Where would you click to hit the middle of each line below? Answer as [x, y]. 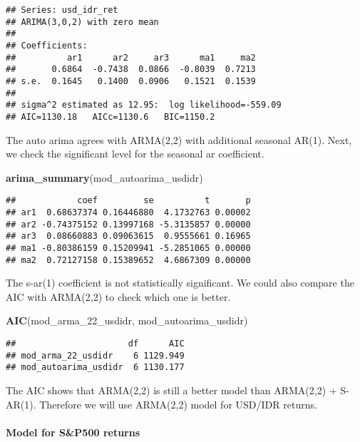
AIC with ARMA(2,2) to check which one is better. [118, 296]
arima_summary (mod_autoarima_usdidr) [104, 177]
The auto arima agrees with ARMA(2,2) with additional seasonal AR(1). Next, [179, 139]
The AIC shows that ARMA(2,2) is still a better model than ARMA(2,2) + [171, 390]
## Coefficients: [47, 45]
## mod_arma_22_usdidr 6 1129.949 [95, 355]
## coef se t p [128, 201]
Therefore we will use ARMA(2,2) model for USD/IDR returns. [178, 404]
